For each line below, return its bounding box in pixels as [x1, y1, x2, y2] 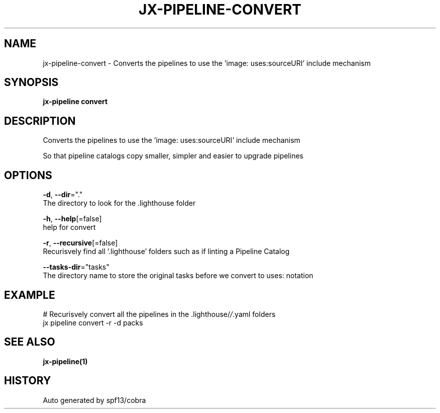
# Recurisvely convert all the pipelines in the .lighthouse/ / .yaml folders [43, 309, 276, 318]
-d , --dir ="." [43, 190, 83, 199]
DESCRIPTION [4, 114, 76, 127]
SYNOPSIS [4, 76, 59, 89]
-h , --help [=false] [43, 214, 102, 223]
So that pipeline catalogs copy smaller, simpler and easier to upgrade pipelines [43, 151, 303, 160]
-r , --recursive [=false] [43, 238, 118, 247]
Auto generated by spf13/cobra [43, 395, 146, 404]
